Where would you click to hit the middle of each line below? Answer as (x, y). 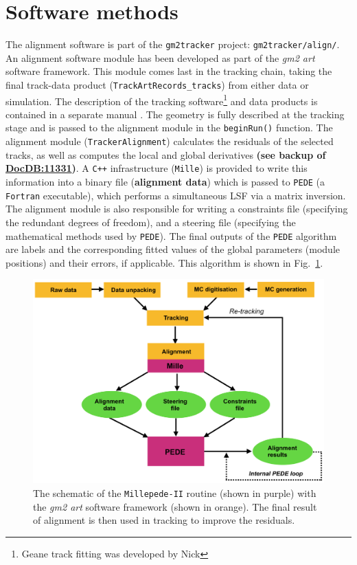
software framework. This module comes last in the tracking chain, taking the (169, 71)
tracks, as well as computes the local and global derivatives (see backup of (166, 154)
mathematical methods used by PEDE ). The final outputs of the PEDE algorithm (171, 235)
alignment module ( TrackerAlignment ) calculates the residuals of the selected (170, 141)
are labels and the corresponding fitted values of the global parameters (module (173, 249)
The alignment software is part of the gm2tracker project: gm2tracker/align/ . (173, 44)
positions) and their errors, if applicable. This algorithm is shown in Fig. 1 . (164, 262)
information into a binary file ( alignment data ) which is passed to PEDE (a (165, 182)
